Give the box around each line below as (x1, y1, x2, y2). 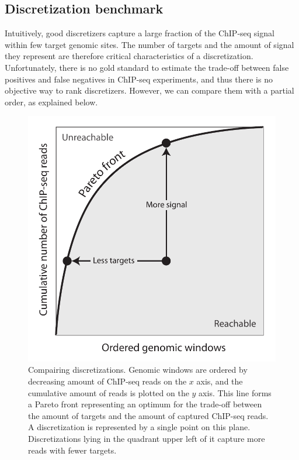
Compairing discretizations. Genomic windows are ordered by (28, 363, 248, 376)
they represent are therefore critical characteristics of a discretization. (5, 50, 253, 62)
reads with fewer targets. (28, 444, 117, 456)
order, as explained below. (5, 95, 98, 108)
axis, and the (196, 375, 243, 387)
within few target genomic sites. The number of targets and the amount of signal (5, 38, 294, 50)
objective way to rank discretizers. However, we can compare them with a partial (5, 84, 294, 97)
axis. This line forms (199, 386, 272, 399)
